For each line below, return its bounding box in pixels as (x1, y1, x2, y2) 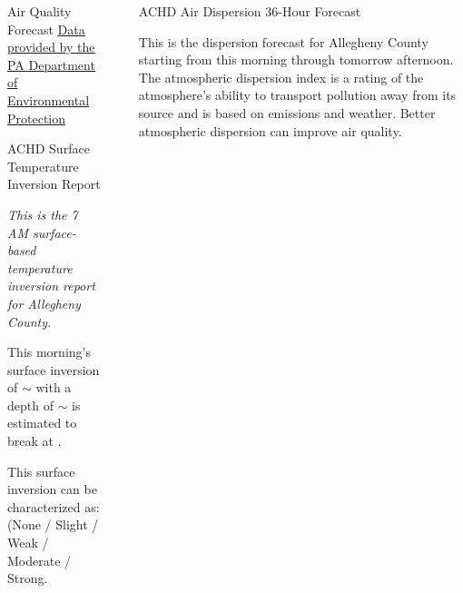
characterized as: (7, 497, 100, 516)
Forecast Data (7, 19, 85, 38)
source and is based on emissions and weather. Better (138, 103, 436, 122)
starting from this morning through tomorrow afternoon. (138, 50, 454, 69)
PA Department (7, 54, 95, 74)
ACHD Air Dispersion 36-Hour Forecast (138, 2, 361, 20)
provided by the (7, 37, 95, 56)
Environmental (7, 90, 90, 109)
